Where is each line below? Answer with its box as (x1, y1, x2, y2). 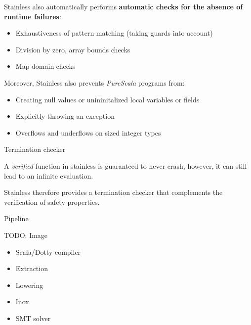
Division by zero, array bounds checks (15, 44, 130, 54)
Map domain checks (15, 61, 76, 71)
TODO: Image (4, 230, 48, 240)
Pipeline (4, 213, 29, 224)
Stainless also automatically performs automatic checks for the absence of (4, 1, 243, 11)
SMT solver (15, 313, 51, 323)
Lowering (15, 279, 43, 290)
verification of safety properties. (4, 196, 100, 207)
